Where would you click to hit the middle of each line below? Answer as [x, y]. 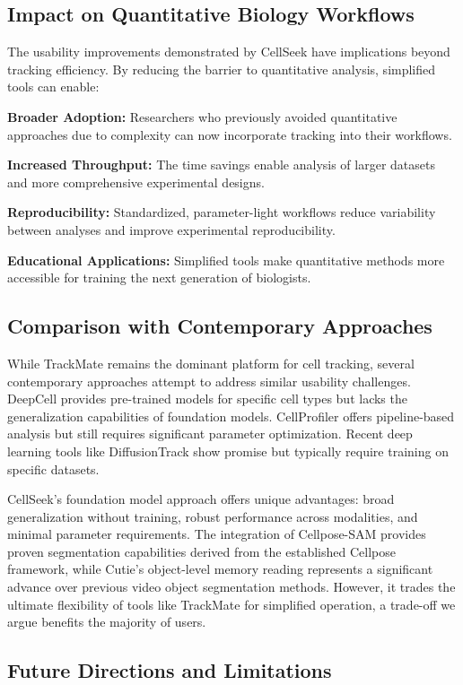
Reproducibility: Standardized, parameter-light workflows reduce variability [222, 212]
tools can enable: [53, 87]
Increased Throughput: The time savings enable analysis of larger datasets [221, 165]
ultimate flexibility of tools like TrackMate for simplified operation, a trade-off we [231, 604]
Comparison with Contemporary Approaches [220, 326]
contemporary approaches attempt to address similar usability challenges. [209, 381]
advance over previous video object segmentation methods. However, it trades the [231, 587]
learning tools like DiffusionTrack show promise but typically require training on [228, 451]
